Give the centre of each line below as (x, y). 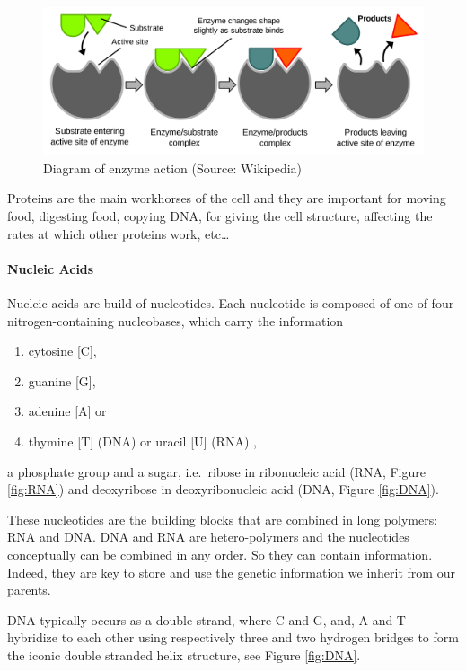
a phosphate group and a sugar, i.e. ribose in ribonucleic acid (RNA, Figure (216, 471)
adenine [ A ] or (67, 411)
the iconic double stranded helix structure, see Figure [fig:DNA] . (184, 654)
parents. (29, 590)
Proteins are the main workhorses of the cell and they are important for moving (227, 198)
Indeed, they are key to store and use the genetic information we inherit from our (231, 572)
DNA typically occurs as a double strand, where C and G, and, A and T (207, 619)
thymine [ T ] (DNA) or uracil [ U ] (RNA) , (142, 441)
